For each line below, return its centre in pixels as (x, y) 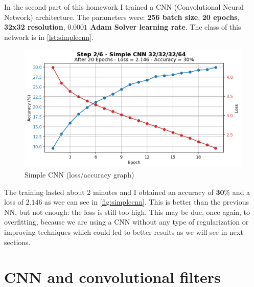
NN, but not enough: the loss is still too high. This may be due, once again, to (127, 212)
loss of (14, 202)
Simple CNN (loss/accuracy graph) (79, 175)
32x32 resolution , (35, 27)
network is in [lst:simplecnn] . (49, 37)
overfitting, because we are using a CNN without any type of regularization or (126, 222)
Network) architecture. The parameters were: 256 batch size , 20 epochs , (122, 17)
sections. (17, 242)
